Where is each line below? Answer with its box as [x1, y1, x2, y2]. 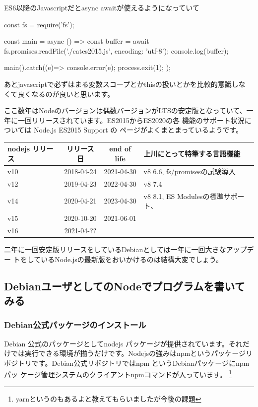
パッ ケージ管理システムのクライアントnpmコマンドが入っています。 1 [4, 368, 232, 379]
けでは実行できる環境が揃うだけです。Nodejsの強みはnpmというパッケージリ [4, 348, 253, 358]
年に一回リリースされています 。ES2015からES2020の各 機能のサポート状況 [4, 115, 245, 125]
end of [109, 143, 131, 154]
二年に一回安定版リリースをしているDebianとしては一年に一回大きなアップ [4, 244, 247, 254]
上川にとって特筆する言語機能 [143, 148, 241, 159]
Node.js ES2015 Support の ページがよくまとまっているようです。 [33, 125, 243, 135]
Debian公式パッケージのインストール [4, 319, 146, 331]
